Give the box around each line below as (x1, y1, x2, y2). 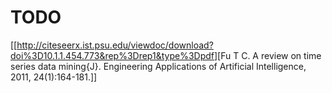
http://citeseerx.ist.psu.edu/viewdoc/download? (16, 39, 214, 51)
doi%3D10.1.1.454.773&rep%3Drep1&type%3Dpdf (10, 49, 215, 61)
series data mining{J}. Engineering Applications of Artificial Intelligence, (10, 60, 307, 72)
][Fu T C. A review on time (213, 49, 322, 61)
